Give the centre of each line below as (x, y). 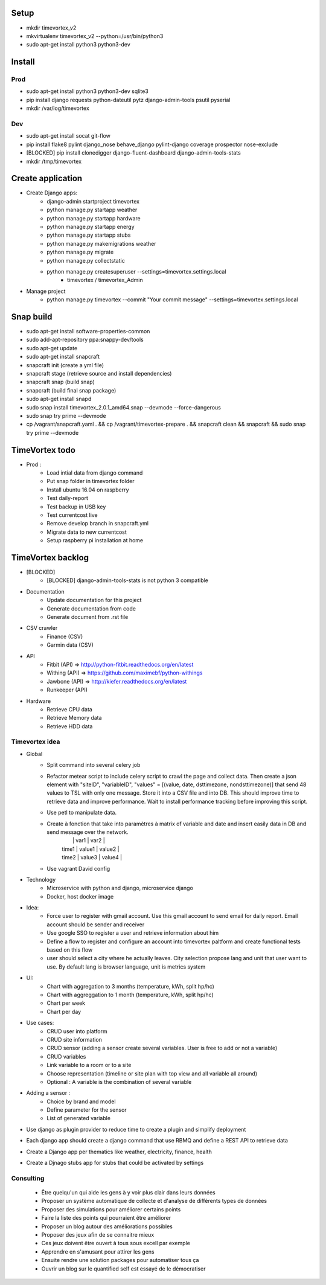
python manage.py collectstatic (86, 260)
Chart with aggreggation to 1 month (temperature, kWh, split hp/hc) (130, 995)
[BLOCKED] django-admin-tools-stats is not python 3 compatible (127, 580)
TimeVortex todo (43, 450)
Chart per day (64, 1011)
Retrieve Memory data (74, 718)
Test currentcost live (72, 515)
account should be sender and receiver (96, 924)
